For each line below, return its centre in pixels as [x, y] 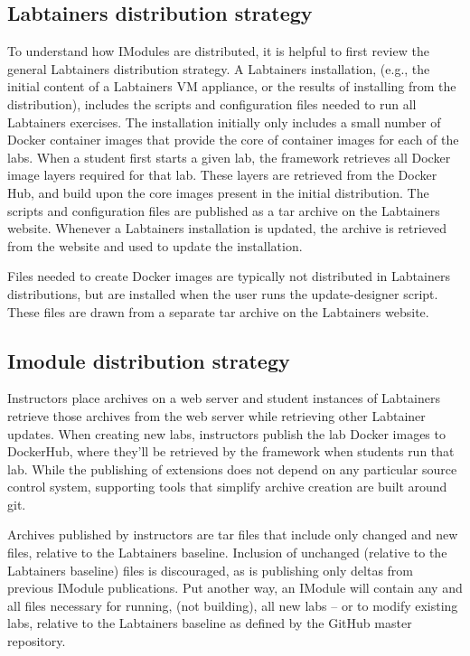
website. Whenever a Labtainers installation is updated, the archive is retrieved [227, 228]
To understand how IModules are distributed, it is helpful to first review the [218, 51]
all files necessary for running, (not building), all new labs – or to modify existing [233, 605]
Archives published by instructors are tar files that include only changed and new [233, 534]
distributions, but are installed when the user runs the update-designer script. [223, 293]
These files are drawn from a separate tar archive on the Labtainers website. [218, 311]
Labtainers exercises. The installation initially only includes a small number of [224, 122]
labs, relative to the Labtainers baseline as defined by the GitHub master [210, 623]
